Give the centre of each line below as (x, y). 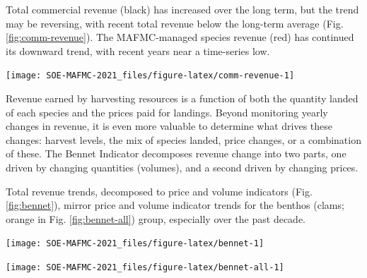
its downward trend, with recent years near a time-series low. (138, 50)
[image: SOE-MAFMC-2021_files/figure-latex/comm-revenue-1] (150, 76)
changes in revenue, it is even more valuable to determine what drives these (169, 126)
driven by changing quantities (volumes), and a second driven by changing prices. (182, 167)
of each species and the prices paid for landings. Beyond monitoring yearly (167, 112)
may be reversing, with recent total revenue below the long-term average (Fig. (175, 23)
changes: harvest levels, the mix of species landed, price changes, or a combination (183, 139)
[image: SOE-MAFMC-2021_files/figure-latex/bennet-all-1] (145, 268)
